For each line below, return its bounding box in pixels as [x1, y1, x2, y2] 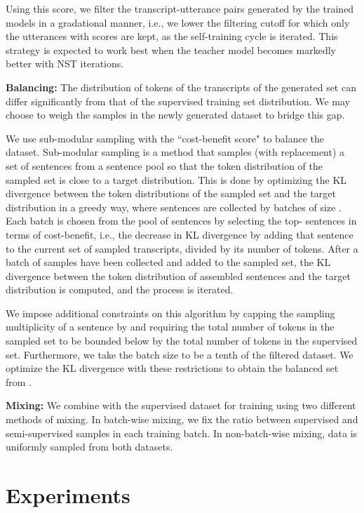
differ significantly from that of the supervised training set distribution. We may [6, 93, 351, 108]
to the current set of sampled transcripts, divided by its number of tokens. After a [6, 241, 358, 255]
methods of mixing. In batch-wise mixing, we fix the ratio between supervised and [6, 412, 358, 427]
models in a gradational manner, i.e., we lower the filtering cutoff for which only [6, 15, 350, 29]
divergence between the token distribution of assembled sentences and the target [6, 268, 351, 283]
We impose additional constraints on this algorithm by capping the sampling [6, 305, 335, 320]
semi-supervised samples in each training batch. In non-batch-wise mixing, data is [6, 425, 358, 440]
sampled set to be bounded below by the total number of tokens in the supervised [6, 333, 358, 348]
